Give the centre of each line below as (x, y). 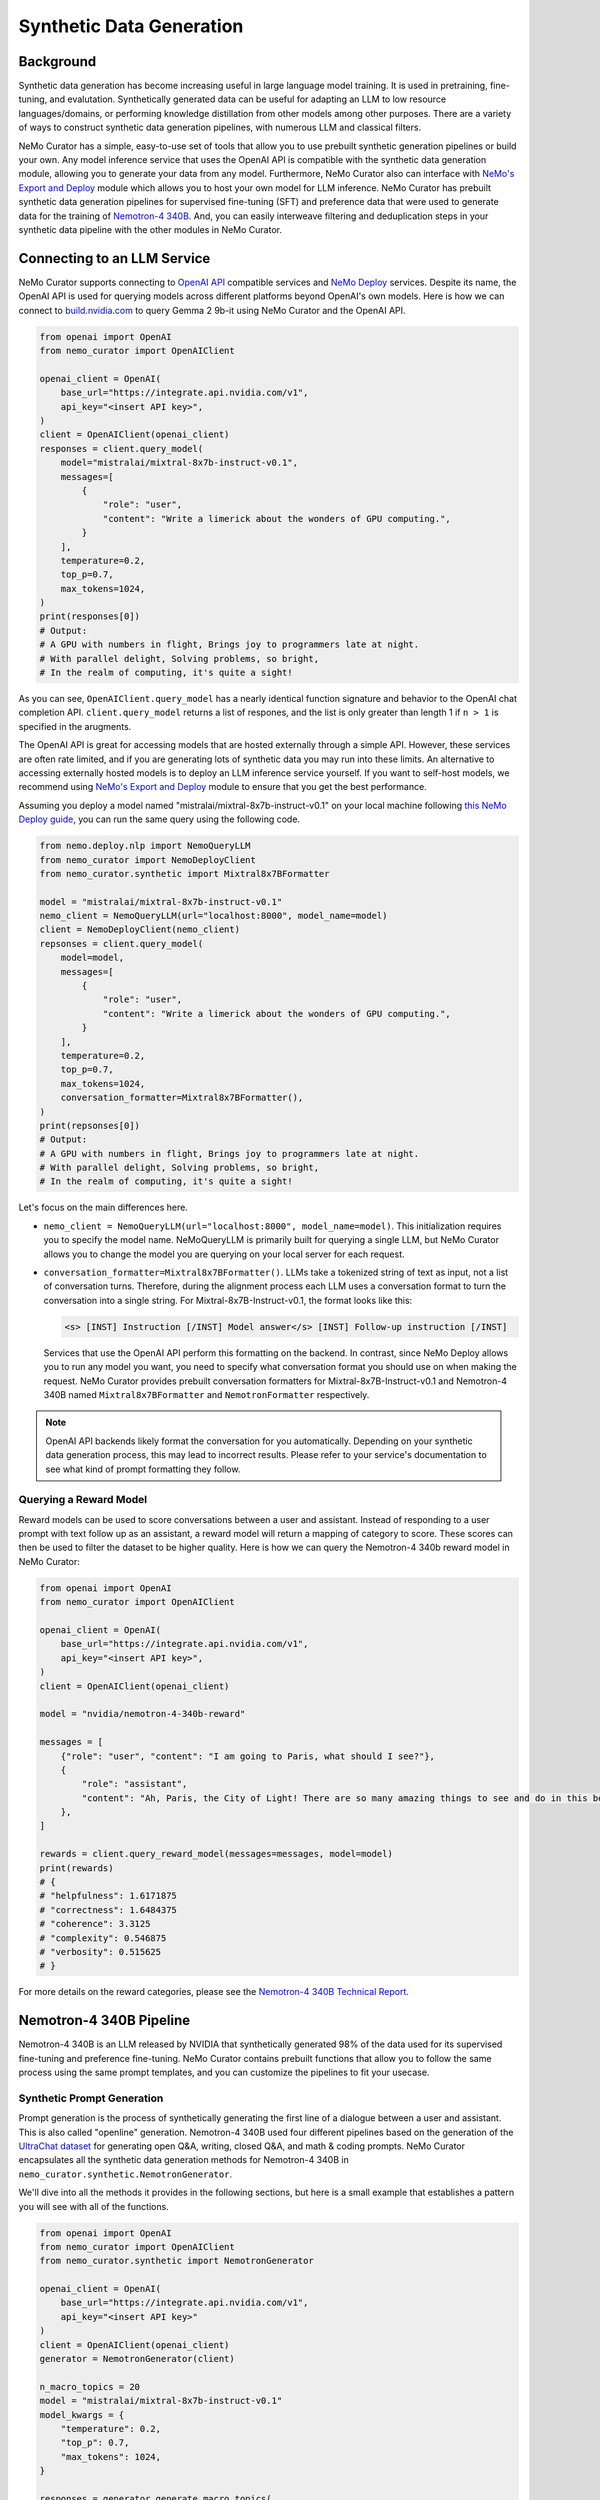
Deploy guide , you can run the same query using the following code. (159, 819)
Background (57, 61)
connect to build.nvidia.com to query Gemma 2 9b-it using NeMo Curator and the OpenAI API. (212, 310)
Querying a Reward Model (83, 1500)
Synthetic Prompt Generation (91, 2098)
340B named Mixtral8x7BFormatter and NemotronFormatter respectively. (206, 1394)
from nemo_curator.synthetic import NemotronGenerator (176, 2261)
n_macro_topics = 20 (89, 2386)
